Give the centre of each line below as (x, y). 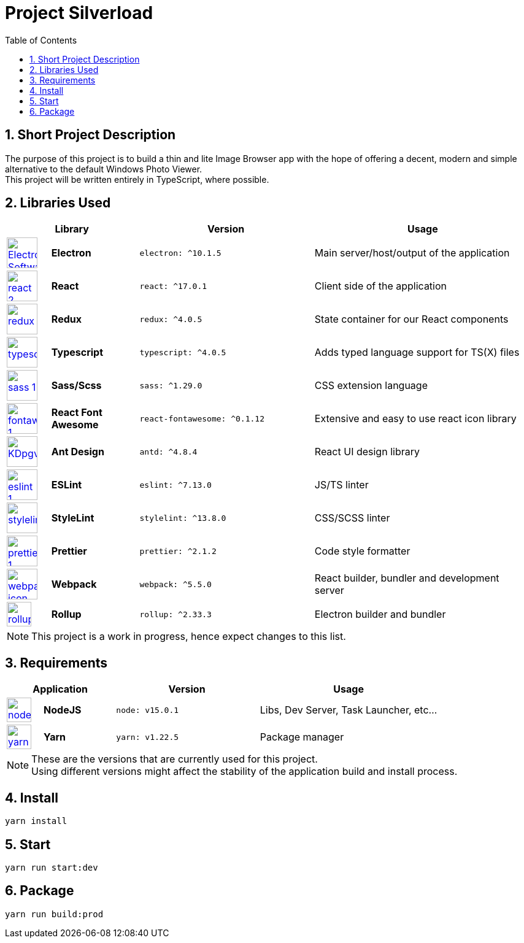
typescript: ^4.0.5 (183, 352)
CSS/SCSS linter (352, 518)
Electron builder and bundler (380, 614)
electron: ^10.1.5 (180, 253)
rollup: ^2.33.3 (175, 614)
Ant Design (78, 452)
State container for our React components (411, 319)
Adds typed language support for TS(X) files (417, 352)
